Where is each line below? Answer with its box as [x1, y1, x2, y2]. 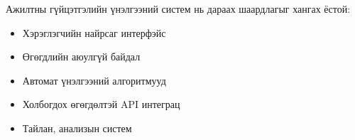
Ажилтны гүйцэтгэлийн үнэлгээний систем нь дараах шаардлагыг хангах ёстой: [6, 1, 351, 16]
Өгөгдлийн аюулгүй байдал [22, 49, 141, 64]
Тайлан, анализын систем [22, 120, 132, 135]
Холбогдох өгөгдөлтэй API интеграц [22, 97, 180, 112]
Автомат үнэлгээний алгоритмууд [22, 72, 166, 87]
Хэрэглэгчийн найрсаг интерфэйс [22, 25, 166, 40]
